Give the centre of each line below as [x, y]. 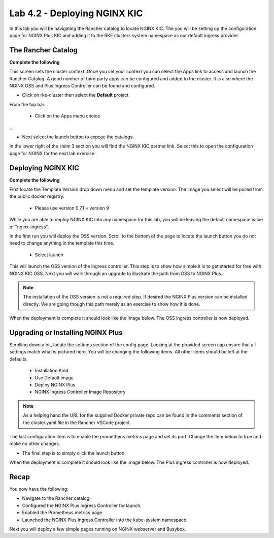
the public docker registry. [37, 196]
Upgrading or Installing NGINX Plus [66, 332]
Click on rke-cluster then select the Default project [75, 95]
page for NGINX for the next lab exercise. [53, 153]
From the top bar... [29, 104]
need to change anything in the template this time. [62, 243]
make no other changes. [35, 444]
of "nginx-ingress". [29, 227]
